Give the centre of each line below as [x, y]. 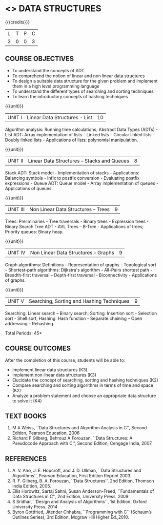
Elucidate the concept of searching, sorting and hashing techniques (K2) [85, 380]
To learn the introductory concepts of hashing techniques [70, 96]
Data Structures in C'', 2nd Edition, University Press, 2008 [70, 497]
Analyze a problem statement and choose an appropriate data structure [84, 396]
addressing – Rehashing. [30, 323]
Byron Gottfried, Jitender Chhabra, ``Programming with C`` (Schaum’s [82, 512]
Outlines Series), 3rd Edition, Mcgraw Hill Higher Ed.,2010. [71, 517]
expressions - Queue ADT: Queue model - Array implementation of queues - [82, 183]
